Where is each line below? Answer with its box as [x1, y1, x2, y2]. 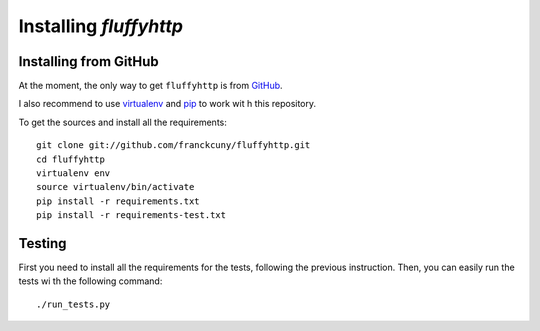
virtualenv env [36, 168, 111, 179]
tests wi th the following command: [18, 275, 163, 287]
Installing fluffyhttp [18, 15, 184, 37]
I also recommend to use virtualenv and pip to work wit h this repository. [18, 98, 317, 110]
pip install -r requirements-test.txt [36, 210, 227, 221]
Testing [18, 235, 67, 252]
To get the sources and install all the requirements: [18, 116, 227, 128]
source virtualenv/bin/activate [36, 181, 195, 193]
